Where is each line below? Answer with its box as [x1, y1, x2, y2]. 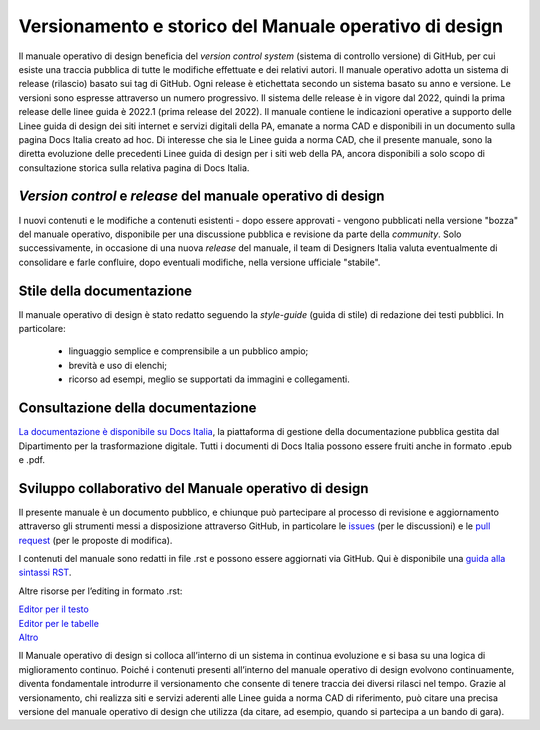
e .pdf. [18, 453, 45, 465]
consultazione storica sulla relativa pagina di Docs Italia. [18, 161, 250, 174]
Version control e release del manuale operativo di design [18, 188, 385, 205]
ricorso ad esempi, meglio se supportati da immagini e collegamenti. [68, 373, 350, 385]
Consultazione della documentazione [18, 400, 257, 417]
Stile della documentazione [18, 282, 193, 299]
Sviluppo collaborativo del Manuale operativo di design [18, 480, 369, 497]
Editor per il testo [18, 603, 89, 615]
